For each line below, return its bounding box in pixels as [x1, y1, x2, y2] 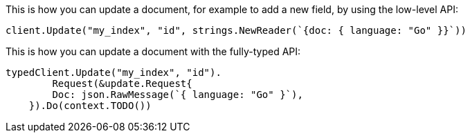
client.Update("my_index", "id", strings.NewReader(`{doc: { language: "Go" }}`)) [6, 25, 467, 36]
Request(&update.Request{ [52, 78, 192, 89]
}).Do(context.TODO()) [28, 100, 152, 111]
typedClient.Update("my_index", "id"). [6, 67, 222, 78]
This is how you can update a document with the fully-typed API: [6, 46, 301, 57]
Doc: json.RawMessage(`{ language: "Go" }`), [52, 89, 303, 100]
